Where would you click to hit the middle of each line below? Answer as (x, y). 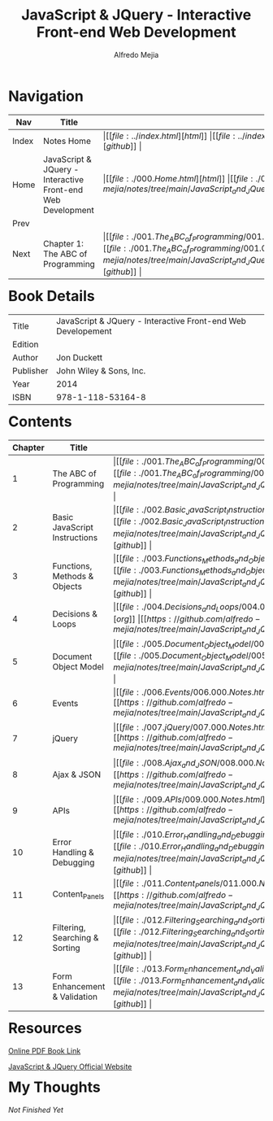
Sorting (66, 948)
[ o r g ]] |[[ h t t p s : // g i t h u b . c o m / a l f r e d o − (187, 618)
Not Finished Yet (36, 1110)
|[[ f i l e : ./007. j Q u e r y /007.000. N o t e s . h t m (191, 727)
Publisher (30, 370)
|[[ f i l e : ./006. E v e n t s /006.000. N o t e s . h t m (191, 692)
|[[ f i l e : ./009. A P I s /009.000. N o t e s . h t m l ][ (191, 800)
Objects (67, 586)
